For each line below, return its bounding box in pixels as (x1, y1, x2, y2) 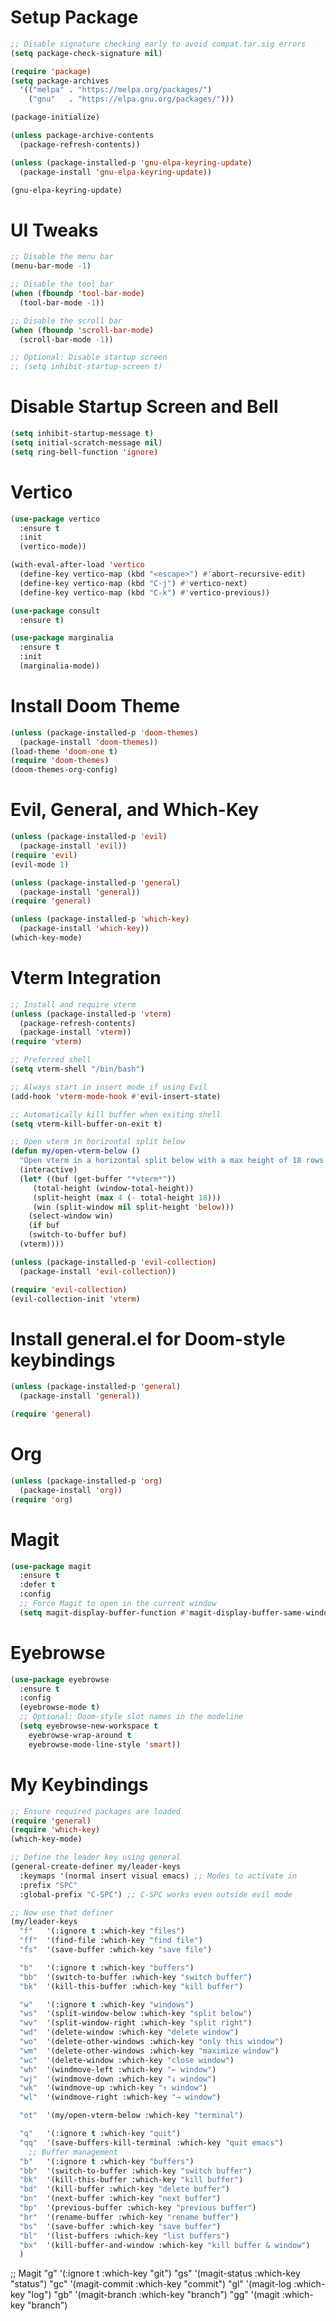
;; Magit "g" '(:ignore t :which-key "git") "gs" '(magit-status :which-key (10, 2267, 301, 2280)
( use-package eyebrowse (10, 1674, 110, 1685)
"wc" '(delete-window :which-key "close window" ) (19, 2055, 235, 2065)
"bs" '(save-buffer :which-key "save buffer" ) (19, 2221, 222, 2231)
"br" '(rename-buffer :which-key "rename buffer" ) (19, 2212, 240, 2222)
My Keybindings (10, 1773, 149, 1796)
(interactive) (19, 1165, 78, 1175)
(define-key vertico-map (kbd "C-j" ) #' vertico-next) (19, 578, 248, 588)
